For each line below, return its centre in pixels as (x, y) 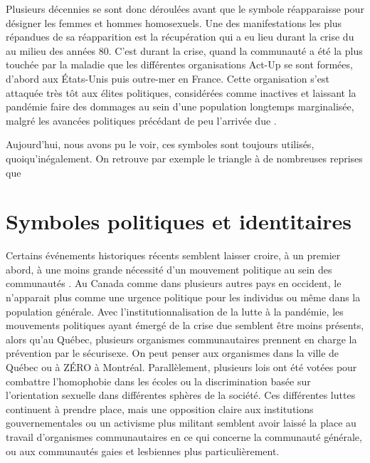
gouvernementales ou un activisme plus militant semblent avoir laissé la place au (181, 423)
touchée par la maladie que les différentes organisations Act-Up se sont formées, (179, 64)
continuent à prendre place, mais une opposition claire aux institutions (160, 409)
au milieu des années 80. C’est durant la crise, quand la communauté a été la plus (184, 50)
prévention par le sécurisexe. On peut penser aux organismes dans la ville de (173, 353)
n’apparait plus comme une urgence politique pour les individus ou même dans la (183, 297)
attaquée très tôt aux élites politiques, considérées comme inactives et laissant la (181, 92)
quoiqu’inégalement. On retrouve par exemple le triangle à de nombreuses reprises (184, 158)
